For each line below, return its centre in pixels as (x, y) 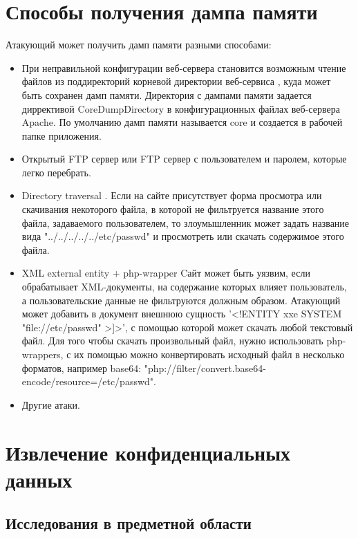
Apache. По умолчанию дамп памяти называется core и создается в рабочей (182, 122)
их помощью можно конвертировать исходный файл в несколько (209, 354)
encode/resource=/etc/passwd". (89, 381)
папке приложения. (62, 135)
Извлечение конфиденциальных (148, 452)
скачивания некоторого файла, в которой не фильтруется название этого (173, 209)
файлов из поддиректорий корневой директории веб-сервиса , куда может (176, 81)
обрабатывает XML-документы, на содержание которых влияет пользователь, (184, 287)
